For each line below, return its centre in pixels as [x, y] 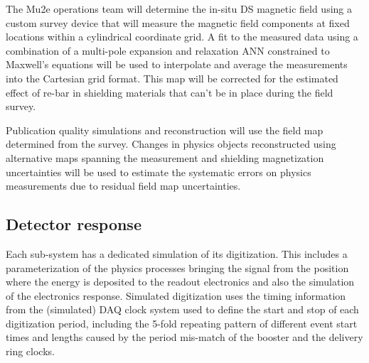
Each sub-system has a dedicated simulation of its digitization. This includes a [177, 253]
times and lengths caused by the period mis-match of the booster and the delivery [184, 337]
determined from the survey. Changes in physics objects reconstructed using [171, 144]
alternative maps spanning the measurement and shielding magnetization [165, 157]
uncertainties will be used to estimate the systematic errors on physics [159, 172]
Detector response [74, 224]
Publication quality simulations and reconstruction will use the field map [165, 130]
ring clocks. [30, 351]
